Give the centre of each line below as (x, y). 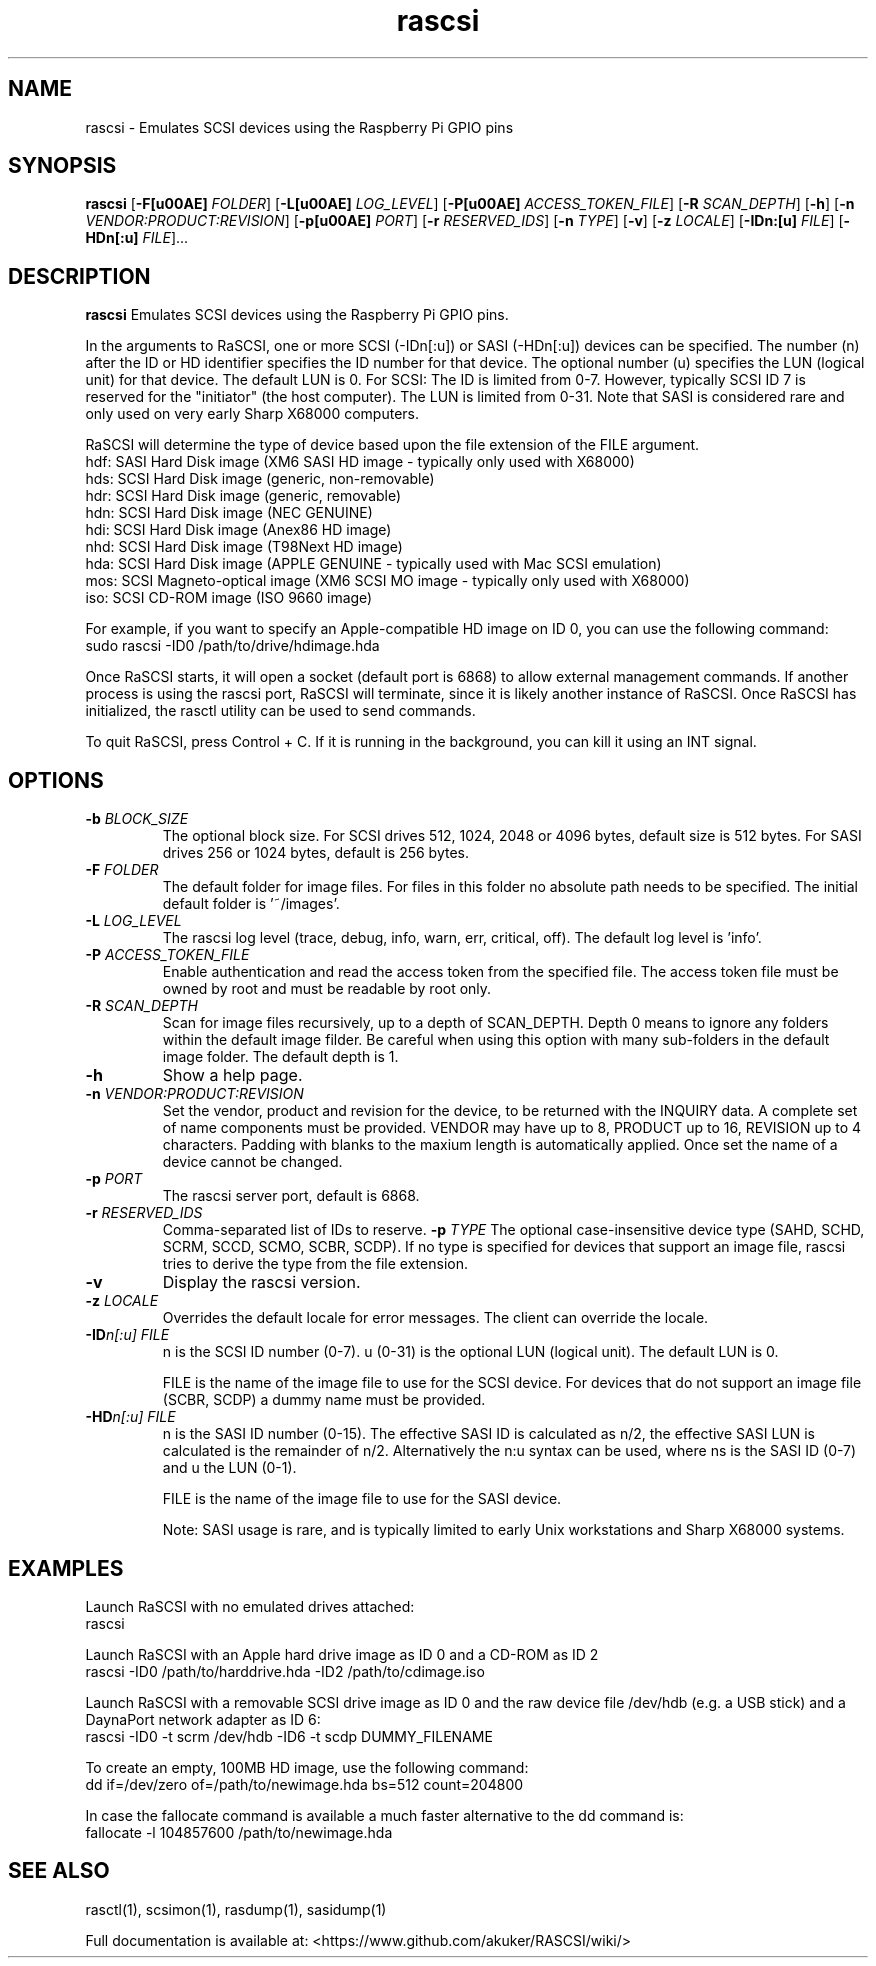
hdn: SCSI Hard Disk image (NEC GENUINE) (229, 513)
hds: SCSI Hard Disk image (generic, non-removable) (260, 479)
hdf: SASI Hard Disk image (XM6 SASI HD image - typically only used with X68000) (360, 462)
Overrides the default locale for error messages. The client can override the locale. (435, 1318)
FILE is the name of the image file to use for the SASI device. (362, 1499)
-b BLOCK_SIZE (137, 819)
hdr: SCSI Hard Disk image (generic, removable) (243, 496)
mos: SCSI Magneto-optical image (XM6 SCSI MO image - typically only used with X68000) (387, 581)
